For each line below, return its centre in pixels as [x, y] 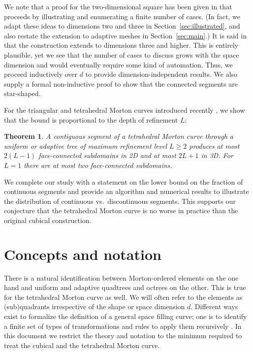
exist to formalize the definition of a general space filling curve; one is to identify [126, 316]
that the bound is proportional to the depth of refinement [91, 119]
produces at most [214, 145]
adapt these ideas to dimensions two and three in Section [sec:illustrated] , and [122, 26]
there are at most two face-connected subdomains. [98, 165]
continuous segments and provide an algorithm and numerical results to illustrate [126, 191]
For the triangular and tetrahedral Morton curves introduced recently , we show [125, 110]
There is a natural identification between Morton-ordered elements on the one [121, 277]
